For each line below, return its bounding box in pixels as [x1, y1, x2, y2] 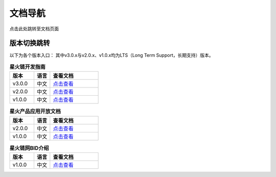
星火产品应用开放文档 [9, 108, 61, 115]
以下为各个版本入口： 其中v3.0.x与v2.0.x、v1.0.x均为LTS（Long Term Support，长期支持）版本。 [9, 52, 214, 58]
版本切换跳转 [9, 39, 50, 48]
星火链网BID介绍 [9, 144, 49, 151]
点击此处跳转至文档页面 [9, 26, 59, 32]
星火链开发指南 [9, 63, 46, 71]
